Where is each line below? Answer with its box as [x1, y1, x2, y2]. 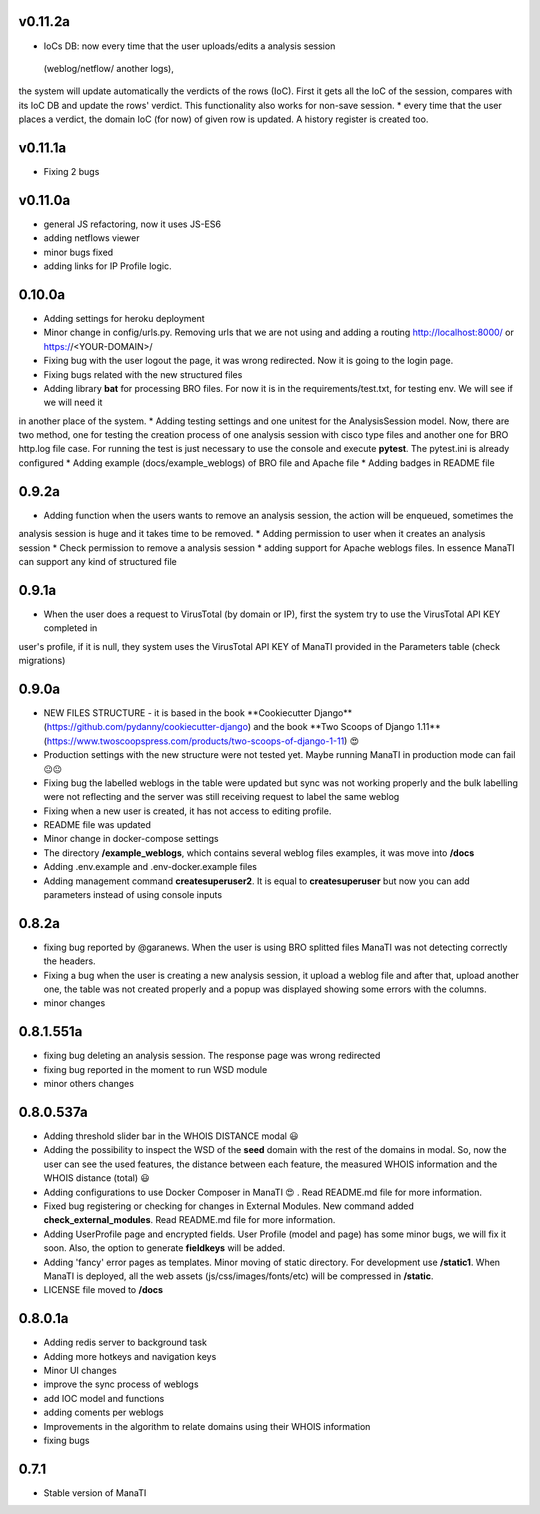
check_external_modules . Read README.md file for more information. [43, 1214, 336, 1226]
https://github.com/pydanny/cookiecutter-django [46, 721, 249, 733]
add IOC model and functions [43, 1392, 165, 1404]
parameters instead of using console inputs [43, 889, 223, 901]
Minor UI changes [43, 1365, 117, 1377]
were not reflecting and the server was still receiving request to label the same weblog [43, 791, 400, 803]
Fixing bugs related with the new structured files [43, 368, 243, 380]
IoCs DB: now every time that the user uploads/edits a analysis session [43, 40, 336, 52]
